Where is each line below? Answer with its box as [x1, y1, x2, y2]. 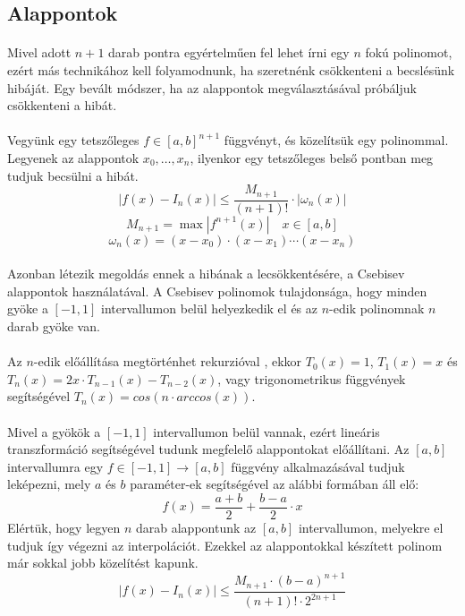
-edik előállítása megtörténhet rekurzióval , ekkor [33, 352, 302, 371]
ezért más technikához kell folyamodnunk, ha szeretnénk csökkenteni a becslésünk [7, 60, 455, 79]
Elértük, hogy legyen [7, 518, 121, 536]
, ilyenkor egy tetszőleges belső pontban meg [190, 148, 434, 167]
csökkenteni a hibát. [7, 96, 117, 115]
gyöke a [7, 299, 48, 318]
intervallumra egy [7, 457, 104, 475]
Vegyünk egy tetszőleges [7, 131, 139, 150]
